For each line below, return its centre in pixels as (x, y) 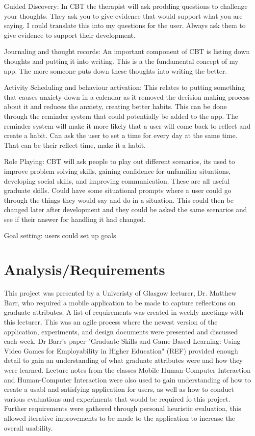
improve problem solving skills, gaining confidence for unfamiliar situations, (117, 171)
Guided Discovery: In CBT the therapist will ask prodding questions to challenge (126, 6)
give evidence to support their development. (70, 35)
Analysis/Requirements (85, 269)
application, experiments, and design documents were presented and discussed (121, 331)
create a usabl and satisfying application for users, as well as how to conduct (119, 389)
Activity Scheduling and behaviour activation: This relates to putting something (125, 87)
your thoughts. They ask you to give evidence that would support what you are (123, 15)
